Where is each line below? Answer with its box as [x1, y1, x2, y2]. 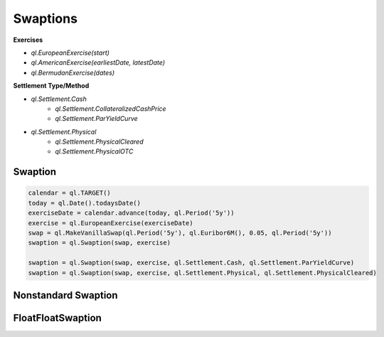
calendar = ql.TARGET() [28, 189, 112, 197]
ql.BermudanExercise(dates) [31, 68, 115, 77]
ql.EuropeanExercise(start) [31, 48, 110, 57]
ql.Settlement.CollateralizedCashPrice [55, 104, 166, 113]
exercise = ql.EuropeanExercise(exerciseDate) [28, 219, 193, 227]
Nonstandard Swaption [13, 289, 118, 301]
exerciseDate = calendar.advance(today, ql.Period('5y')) [28, 209, 235, 217]
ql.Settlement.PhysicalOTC [55, 147, 134, 156]
